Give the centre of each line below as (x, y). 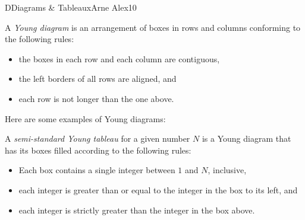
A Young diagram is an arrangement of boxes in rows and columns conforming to (153, 27)
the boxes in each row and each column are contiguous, (119, 58)
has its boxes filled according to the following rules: (98, 150)
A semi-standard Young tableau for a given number (98, 138)
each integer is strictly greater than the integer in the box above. (137, 210)
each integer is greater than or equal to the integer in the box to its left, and (158, 189)
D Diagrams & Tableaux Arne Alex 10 (71, 7)
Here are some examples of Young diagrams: (85, 118)
